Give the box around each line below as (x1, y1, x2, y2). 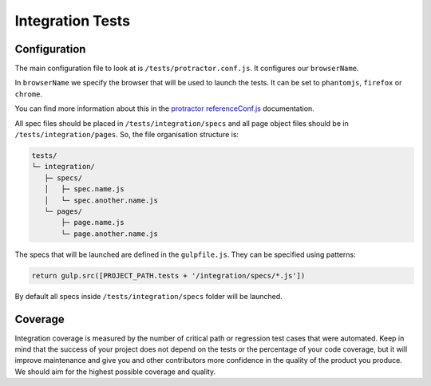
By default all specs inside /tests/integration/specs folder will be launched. (14, 291, 283, 301)
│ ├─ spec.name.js (44, 184, 125, 194)
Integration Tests (14, 12, 131, 30)
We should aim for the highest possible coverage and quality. (14, 367, 215, 376)
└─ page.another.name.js (61, 229, 159, 238)
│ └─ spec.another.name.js (44, 195, 159, 205)
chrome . (14, 89, 43, 99)
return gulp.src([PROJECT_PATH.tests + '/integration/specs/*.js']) (31, 271, 306, 280)
